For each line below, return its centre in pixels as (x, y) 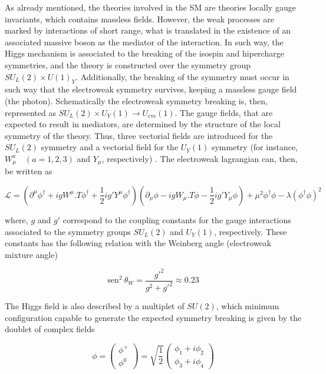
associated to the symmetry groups (68, 231)
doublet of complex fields (50, 329)
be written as (29, 171)
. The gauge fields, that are (224, 112)
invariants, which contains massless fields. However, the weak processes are (140, 19)
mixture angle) (31, 254)
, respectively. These (251, 231)
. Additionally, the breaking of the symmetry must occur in (182, 76)
